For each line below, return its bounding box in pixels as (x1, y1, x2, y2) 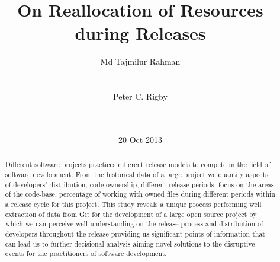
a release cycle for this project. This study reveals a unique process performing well (5, 199, 262, 209)
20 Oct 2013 (118, 133, 162, 145)
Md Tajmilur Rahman (100, 55, 181, 68)
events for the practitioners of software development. (5, 248, 167, 258)
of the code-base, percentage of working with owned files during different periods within (5, 189, 275, 199)
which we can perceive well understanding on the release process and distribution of (5, 219, 263, 229)
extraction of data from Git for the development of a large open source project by (5, 209, 257, 219)
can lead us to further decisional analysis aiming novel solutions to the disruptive (5, 238, 255, 248)
